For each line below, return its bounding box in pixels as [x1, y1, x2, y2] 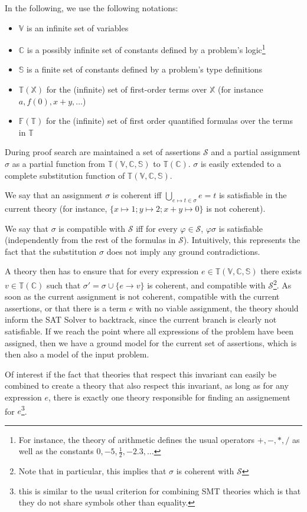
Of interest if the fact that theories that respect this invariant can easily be [5, 367, 277, 380]
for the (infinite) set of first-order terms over [46, 83, 207, 96]
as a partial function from [12, 157, 105, 169]
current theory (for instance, [5, 202, 107, 214]
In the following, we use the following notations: [5, 2, 178, 14]
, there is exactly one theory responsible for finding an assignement [48, 390, 290, 403]
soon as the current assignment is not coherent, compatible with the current [5, 290, 280, 303]
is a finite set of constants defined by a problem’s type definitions [27, 63, 263, 76]
